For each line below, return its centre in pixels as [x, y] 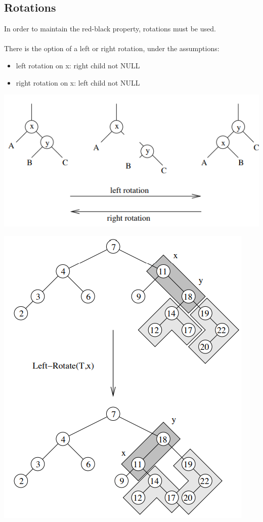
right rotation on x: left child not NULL [78, 82]
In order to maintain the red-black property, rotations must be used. [110, 29]
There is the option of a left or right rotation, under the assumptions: [112, 48]
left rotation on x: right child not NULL [78, 65]
